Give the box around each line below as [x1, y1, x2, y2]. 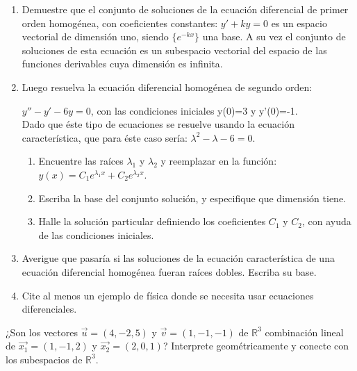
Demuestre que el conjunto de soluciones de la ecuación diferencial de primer [22, 2, 349, 16]
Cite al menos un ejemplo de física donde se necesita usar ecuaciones [22, 288, 314, 302]
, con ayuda [301, 214, 351, 229]
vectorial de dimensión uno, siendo [22, 29, 169, 44]
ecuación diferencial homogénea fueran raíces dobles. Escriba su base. [22, 264, 317, 279]
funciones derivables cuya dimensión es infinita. [22, 56, 223, 71]
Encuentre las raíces [38, 154, 124, 168]
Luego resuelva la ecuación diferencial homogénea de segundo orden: [22, 79, 313, 94]
